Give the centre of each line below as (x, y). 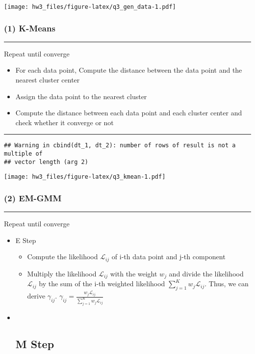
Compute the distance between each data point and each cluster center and (129, 113)
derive (36, 296)
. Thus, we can (227, 284)
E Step (26, 240)
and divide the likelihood (206, 273)
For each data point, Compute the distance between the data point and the (129, 70)
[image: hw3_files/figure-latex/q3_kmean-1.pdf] (85, 177)
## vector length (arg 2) (46, 162)
